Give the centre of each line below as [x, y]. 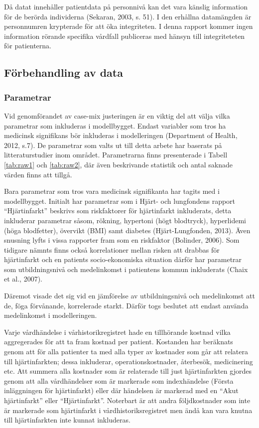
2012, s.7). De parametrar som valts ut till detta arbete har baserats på [113, 145]
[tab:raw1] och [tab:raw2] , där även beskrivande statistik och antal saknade [119, 164]
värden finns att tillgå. [38, 174]
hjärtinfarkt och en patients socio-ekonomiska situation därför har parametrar [123, 259]
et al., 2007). [23, 279]
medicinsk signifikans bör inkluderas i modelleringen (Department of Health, [121, 135]
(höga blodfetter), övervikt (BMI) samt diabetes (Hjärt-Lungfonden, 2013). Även [127, 230]
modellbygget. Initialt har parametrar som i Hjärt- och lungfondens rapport [120, 201]
